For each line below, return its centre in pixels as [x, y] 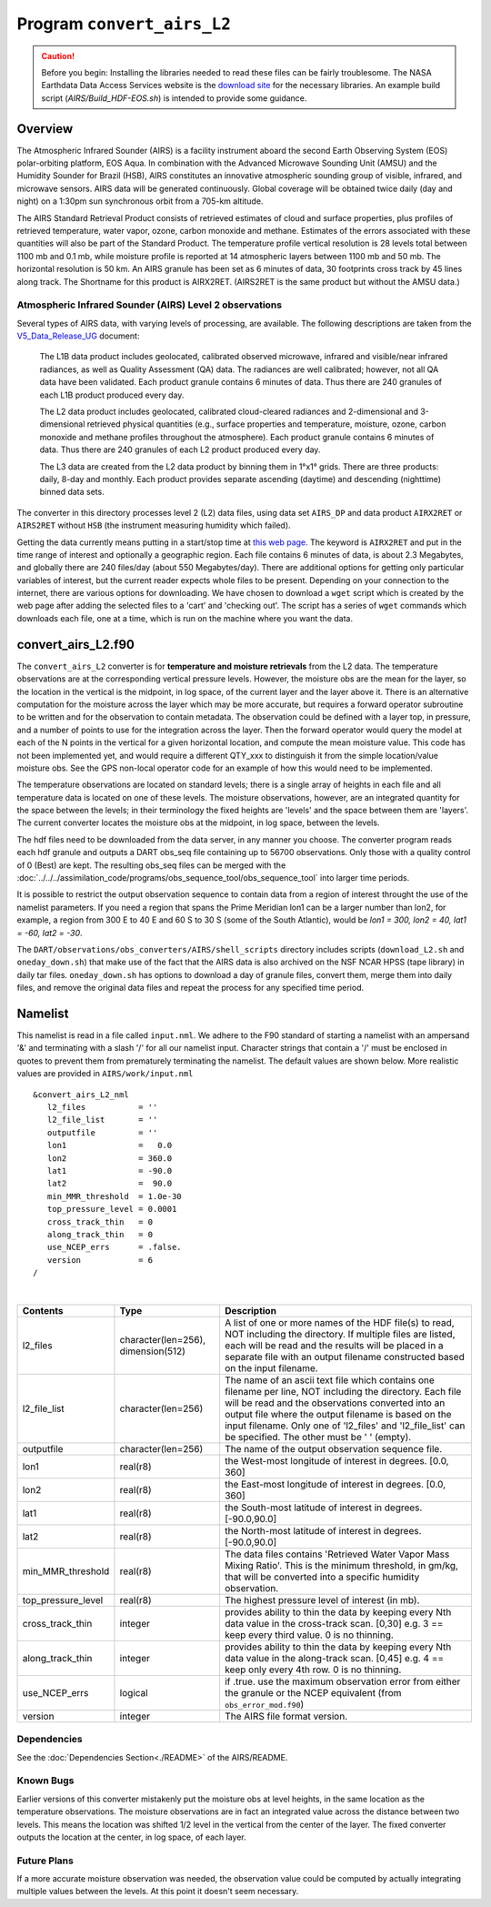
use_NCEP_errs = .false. [114, 1247]
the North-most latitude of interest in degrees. [323, 1530]
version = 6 [100, 1260]
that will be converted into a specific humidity [322, 1577]
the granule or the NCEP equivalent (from [313, 1692]
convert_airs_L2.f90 [76, 645]
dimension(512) [153, 1351]
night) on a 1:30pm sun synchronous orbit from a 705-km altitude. [140, 201]
